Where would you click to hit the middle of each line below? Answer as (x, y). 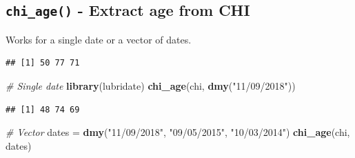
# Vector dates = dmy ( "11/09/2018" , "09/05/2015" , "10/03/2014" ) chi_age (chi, (178, 132)
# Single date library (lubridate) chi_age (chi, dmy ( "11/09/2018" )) (151, 85)
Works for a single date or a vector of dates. (99, 39)
